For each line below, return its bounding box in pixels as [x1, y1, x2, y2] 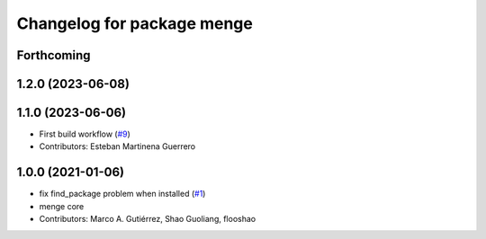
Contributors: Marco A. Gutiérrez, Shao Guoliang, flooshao [39, 214, 256, 225]
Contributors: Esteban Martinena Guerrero [39, 141, 196, 152]
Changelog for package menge [16, 13, 254, 33]
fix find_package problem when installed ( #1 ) [39, 189, 206, 199]
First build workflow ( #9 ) [39, 128, 130, 139]
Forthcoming [16, 48, 91, 63]
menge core [39, 200, 85, 211]
